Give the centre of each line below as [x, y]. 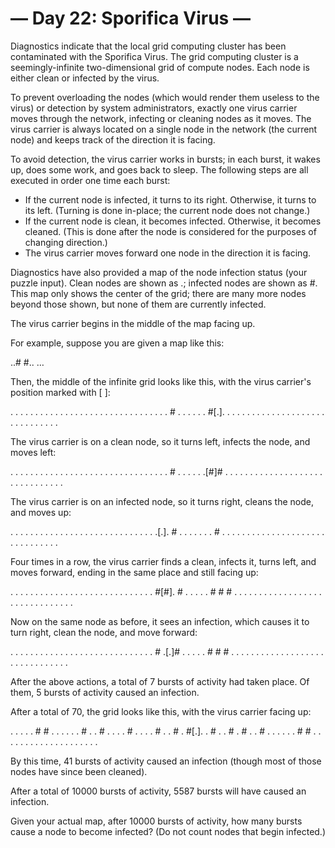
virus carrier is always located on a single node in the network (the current [164, 129]
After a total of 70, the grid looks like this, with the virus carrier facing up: [161, 711]
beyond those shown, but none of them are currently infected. [138, 304]
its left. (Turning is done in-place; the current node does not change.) [167, 210]
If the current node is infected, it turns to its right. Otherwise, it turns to [170, 199]
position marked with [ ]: [60, 392]
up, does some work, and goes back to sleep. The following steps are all [159, 169]
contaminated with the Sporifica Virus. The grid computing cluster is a [154, 56]
